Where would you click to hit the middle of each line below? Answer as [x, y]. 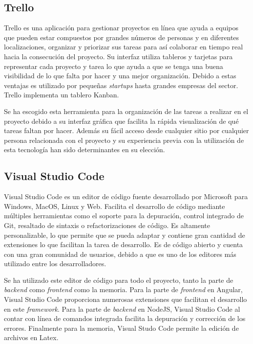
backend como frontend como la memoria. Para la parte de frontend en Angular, [123, 289]
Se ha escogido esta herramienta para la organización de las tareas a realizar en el [126, 111]
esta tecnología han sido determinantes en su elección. [84, 149]
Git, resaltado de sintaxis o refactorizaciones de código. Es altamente [107, 225]
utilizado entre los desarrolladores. [55, 264]
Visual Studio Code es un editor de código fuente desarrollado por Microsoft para [126, 196]
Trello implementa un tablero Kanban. [62, 95]
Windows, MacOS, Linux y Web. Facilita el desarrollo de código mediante [115, 206]
